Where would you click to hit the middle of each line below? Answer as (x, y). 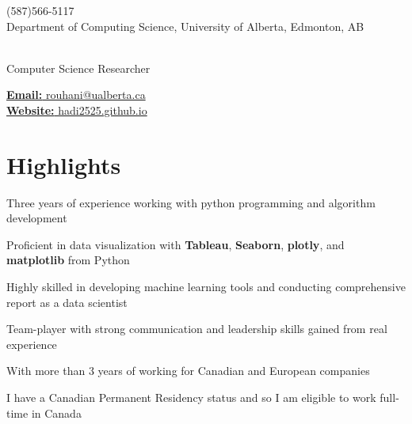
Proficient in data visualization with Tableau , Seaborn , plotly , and (175, 244)
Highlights (64, 164)
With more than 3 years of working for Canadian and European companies (188, 371)
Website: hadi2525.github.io (77, 110)
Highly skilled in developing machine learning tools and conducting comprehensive (206, 287)
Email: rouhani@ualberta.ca (76, 95)
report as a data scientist (67, 302)
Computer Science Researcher (78, 68)
